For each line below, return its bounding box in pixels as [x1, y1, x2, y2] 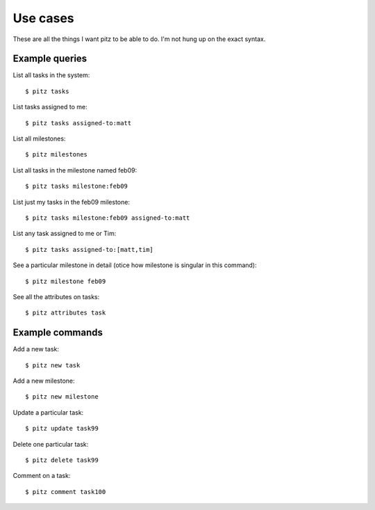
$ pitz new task [25, 361, 81, 369]
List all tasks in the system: [12, 71, 90, 79]
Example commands [12, 327, 103, 339]
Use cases [12, 10, 74, 26]
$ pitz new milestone [25, 393, 99, 401]
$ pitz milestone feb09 [25, 277, 106, 285]
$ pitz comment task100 [25, 488, 106, 495]
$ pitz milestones [25, 150, 88, 159]
